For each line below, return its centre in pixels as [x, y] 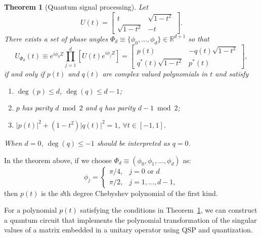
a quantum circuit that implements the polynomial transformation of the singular [130, 220]
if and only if [24, 74]
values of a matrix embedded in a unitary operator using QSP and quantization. [128, 230]
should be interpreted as [133, 143]
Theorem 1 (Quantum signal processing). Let [76, 7]
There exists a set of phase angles [56, 38]
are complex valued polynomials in [155, 74]
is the [50, 193]
